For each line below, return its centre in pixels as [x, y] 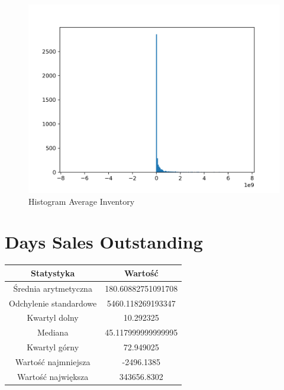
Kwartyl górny [53, 347]
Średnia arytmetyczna [53, 288]
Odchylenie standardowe [53, 303]
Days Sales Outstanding [104, 242]
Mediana [53, 332]
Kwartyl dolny [53, 318]
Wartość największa [53, 376]
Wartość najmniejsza [53, 361]
